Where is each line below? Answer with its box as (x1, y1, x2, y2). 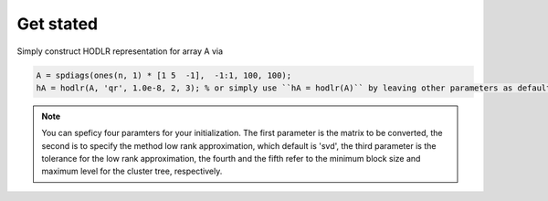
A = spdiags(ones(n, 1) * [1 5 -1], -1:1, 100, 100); (36, 69, 292, 80)
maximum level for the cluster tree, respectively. (41, 165, 223, 177)
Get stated (16, 14, 99, 34)
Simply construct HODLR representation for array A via (16, 46, 224, 57)
